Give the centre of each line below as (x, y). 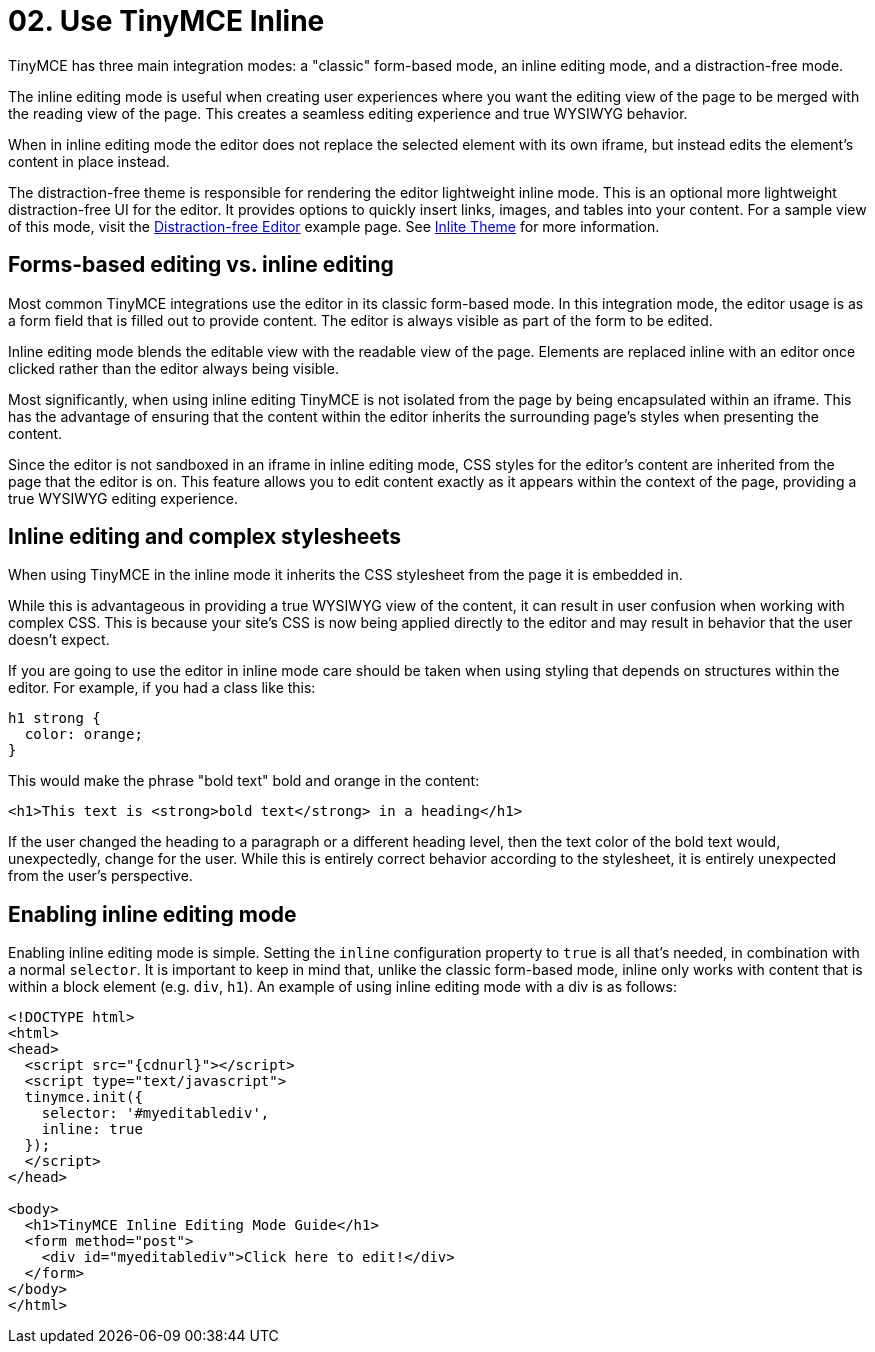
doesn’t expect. (59, 640)
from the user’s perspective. (100, 876)
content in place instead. (89, 161)
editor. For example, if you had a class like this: (162, 688)
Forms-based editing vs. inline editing (201, 265)
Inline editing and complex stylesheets (205, 537)
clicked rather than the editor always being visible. (173, 368)
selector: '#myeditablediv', (155, 1113)
